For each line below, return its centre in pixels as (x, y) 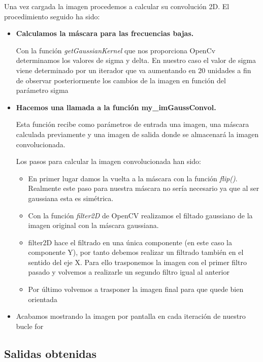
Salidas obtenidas (51, 353)
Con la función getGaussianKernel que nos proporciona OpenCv (116, 50)
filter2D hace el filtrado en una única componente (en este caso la (130, 242)
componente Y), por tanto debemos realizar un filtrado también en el (136, 252)
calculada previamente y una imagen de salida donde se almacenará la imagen (137, 134)
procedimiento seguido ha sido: (52, 16)
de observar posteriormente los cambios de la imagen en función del (121, 80)
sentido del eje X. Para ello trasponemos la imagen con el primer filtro (137, 262)
